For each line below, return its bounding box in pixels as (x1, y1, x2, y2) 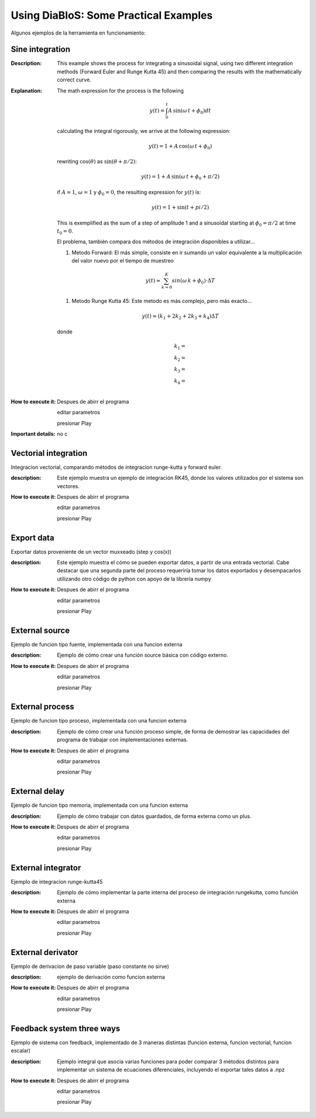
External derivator (11, 947, 78, 957)
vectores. (57, 482, 80, 489)
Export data (11, 533, 55, 543)
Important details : (11, 430, 56, 437)
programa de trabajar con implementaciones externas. (57, 736, 188, 744)
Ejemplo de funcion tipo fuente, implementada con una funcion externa (11, 640, 183, 647)
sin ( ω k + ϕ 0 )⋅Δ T (171, 277, 215, 285)
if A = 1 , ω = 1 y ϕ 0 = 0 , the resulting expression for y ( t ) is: (57, 189, 201, 197)
